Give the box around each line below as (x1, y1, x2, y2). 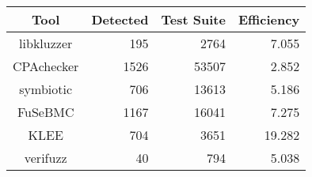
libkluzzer (19, 34, 73, 52)
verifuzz (24, 149, 67, 167)
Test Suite (161, 10, 226, 28)
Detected (91, 10, 149, 28)
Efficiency (238, 10, 300, 28)
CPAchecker (13, 57, 79, 75)
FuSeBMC (17, 103, 74, 121)
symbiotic (19, 80, 73, 98)
